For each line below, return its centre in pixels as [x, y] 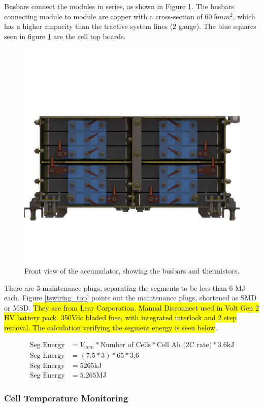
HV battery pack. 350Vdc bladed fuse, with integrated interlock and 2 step [121, 317]
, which [244, 16]
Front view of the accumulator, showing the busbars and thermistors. [132, 270]
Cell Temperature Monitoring [66, 398]
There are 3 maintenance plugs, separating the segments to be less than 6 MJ [125, 287]
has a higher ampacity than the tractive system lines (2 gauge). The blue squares [130, 26]
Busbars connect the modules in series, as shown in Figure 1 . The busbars [119, 6]
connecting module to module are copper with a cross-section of [103, 16]
